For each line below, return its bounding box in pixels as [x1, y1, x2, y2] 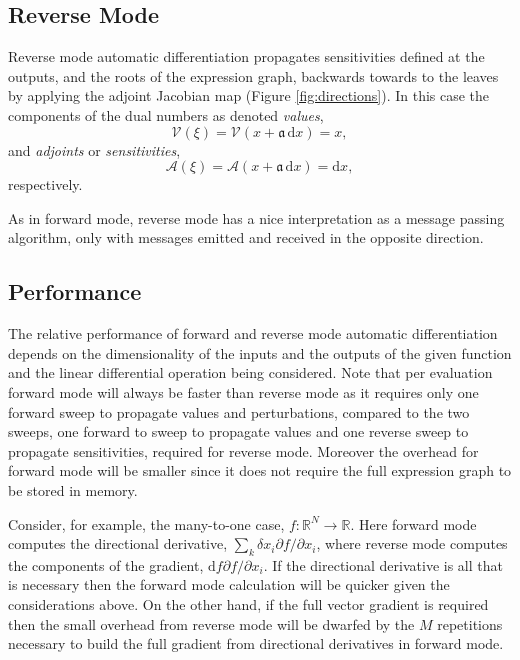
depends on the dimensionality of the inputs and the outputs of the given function [8, 342, 512, 363]
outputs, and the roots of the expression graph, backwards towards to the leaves [8, 65, 499, 86]
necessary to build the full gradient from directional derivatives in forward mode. [8, 633, 504, 654]
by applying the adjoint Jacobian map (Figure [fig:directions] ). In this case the [8, 85, 490, 106]
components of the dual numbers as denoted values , [8, 104, 324, 125]
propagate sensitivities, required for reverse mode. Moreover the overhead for [8, 440, 479, 461]
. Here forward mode [350, 513, 477, 534]
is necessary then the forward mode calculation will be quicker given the [8, 574, 450, 595]
